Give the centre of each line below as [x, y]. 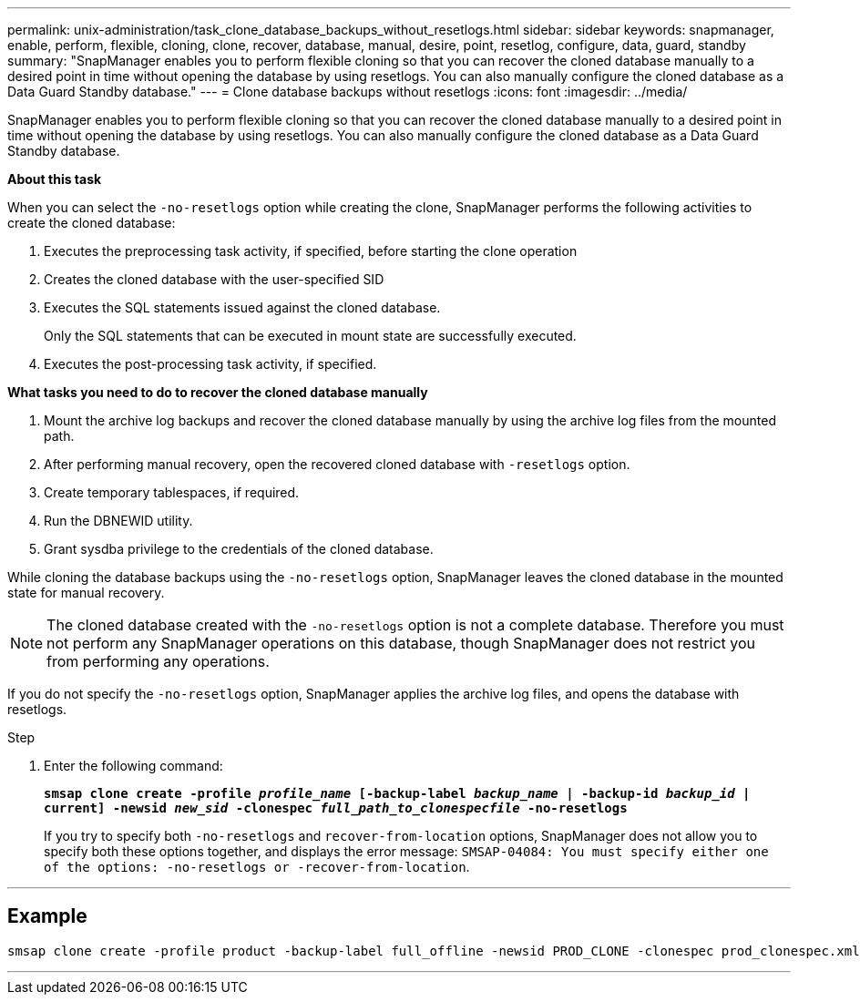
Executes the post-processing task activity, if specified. [210, 364]
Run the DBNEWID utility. [118, 521]
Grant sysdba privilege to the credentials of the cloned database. [239, 549]
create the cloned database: [92, 223]
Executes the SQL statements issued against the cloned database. [242, 307]
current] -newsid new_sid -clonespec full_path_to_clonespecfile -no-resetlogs [336, 808]
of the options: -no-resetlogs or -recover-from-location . [257, 867]
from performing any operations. [158, 661]
